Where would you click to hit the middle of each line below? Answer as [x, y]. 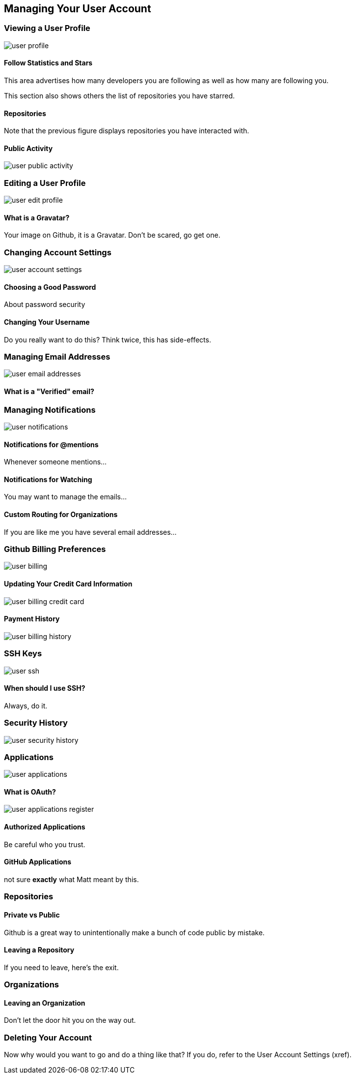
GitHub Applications [38, 862]
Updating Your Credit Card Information [68, 583]
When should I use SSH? [45, 688]
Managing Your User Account [78, 9]
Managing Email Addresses [57, 356]
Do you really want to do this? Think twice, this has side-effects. [108, 339]
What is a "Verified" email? [49, 391]
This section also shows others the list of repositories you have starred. [119, 96]
